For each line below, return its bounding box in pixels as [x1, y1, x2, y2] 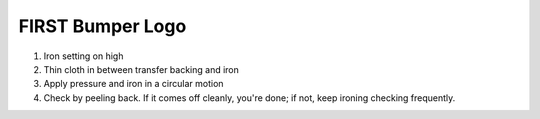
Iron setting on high [43, 50, 124, 62]
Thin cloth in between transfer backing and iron [43, 63, 240, 75]
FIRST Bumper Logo [18, 15, 187, 37]
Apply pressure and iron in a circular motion [43, 78, 224, 90]
